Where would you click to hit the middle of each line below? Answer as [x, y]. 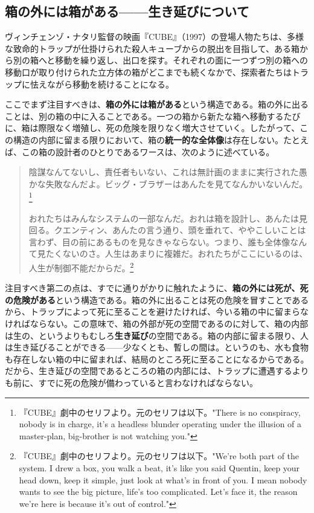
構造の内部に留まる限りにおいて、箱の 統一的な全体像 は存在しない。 [148, 139]
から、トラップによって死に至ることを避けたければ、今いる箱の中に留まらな [157, 311]
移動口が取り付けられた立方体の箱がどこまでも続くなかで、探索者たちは [149, 72]
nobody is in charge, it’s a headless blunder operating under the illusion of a [160, 424]
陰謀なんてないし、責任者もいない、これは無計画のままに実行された [164, 172]
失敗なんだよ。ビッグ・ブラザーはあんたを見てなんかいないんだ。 [177, 183]
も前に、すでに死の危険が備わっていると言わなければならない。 [132, 382]
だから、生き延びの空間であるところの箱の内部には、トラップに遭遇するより [157, 371]
